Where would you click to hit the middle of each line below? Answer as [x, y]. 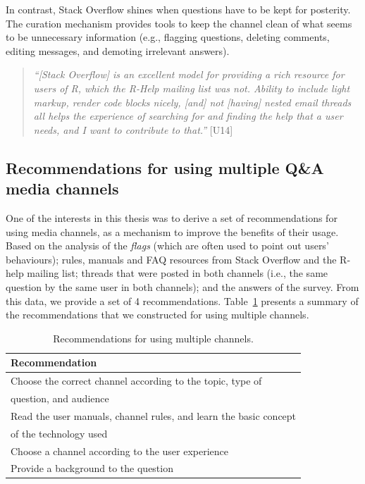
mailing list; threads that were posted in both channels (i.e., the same [178, 273]
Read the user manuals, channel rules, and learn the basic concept [154, 415]
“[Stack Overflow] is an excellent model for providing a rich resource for [189, 74]
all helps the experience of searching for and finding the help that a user [188, 116]
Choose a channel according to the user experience [120, 451]
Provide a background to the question [92, 468]
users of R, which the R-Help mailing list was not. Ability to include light [192, 88]
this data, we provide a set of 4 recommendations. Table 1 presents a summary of [182, 300]
